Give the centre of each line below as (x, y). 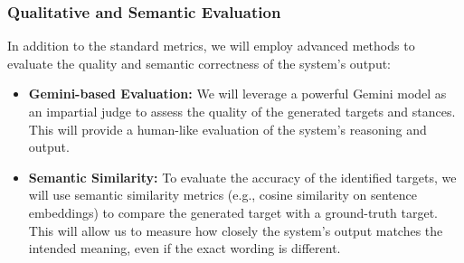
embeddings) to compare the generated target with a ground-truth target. (233, 212)
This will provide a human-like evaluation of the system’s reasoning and (227, 129)
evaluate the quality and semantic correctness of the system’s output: (199, 63)
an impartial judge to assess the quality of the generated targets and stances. (242, 111)
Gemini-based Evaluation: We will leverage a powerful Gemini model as (237, 94)
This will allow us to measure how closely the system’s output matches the (236, 230)
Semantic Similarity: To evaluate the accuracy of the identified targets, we (242, 177)
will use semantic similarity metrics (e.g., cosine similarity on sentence (223, 195)
